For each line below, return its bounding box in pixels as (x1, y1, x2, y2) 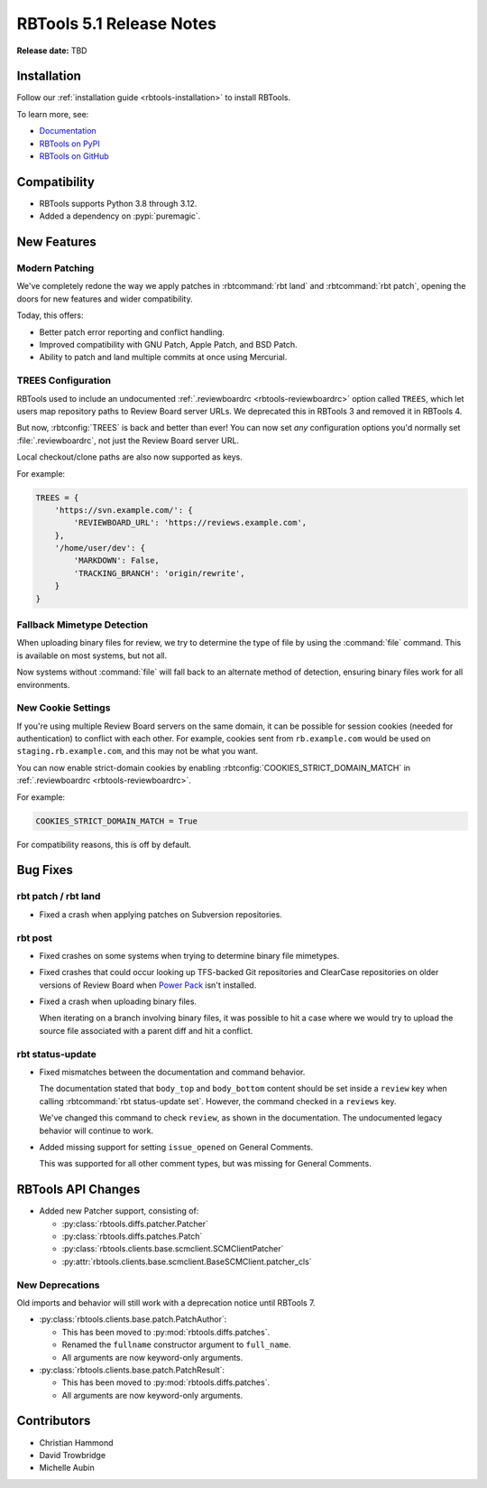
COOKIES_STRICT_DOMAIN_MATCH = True (35, 815, 198, 826)
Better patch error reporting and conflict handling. (39, 326, 225, 338)
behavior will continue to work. (39, 1125, 153, 1136)
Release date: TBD (16, 45, 87, 56)
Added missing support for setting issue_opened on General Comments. (39, 1141, 314, 1152)
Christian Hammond (39, 1437, 114, 1448)
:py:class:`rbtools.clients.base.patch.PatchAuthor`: (39, 1314, 227, 1325)
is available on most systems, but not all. (16, 650, 168, 661)
